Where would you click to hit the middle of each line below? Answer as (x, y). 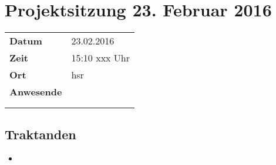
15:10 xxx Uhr (101, 58)
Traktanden (41, 134)
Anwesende (36, 92)
